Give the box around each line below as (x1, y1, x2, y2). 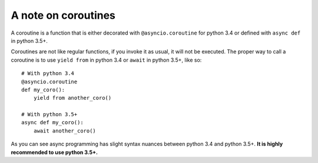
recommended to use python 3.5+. (11, 148, 98, 155)
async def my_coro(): (21, 119, 84, 126)
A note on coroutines (11, 9, 116, 22)
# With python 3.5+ (21, 111, 78, 118)
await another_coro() (33, 127, 97, 134)
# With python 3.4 (21, 70, 75, 77)
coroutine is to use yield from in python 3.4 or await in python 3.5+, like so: (11, 56, 202, 63)
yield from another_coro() (33, 94, 112, 101)
